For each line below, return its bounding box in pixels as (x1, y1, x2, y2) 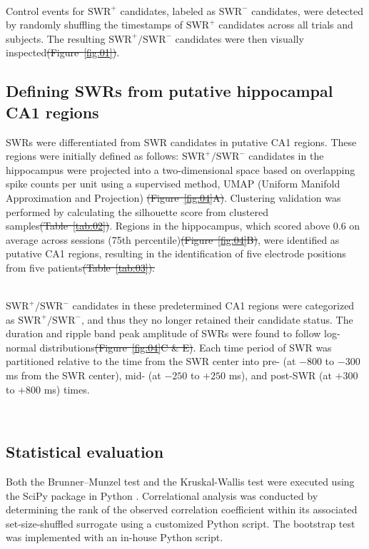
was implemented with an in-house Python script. (6, 530, 223, 545)
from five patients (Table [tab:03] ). (6, 260, 155, 274)
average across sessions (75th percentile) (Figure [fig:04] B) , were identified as (6, 232, 340, 247)
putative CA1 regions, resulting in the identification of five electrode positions (6, 246, 346, 261)
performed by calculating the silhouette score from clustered (6, 204, 268, 219)
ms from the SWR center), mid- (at (6, 368, 161, 383)
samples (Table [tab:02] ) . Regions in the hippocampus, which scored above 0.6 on (6, 218, 360, 233)
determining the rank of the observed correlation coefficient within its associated (6, 502, 358, 517)
